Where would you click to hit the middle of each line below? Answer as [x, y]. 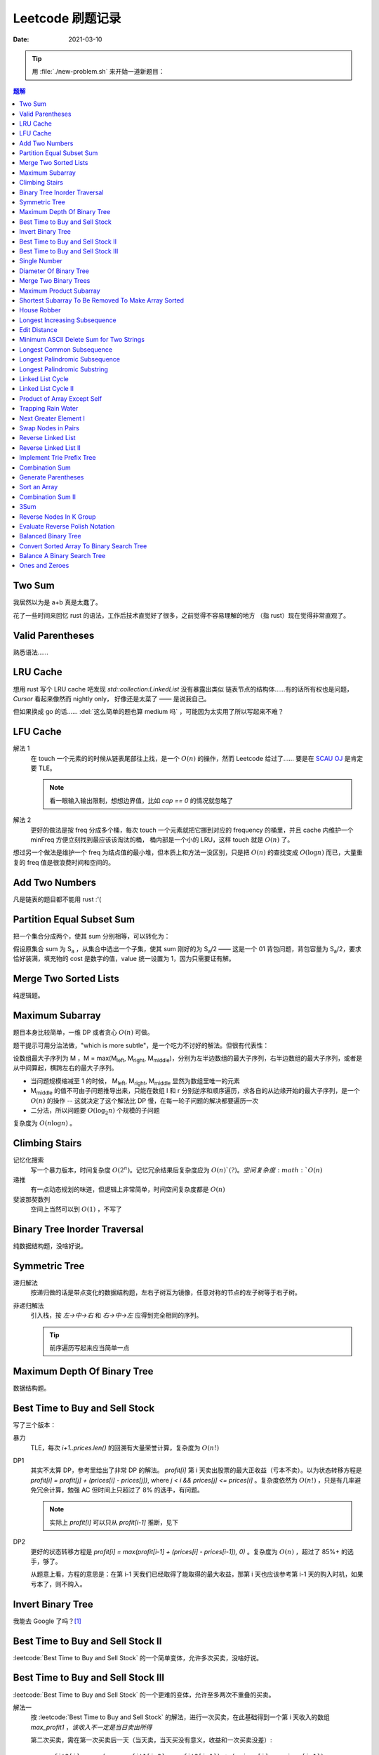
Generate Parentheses [52, 477]
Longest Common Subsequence [66, 349]
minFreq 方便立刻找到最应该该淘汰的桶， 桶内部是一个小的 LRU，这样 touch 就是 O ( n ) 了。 [162, 840]
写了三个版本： [34, 1424]
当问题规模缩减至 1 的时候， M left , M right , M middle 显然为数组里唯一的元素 [135, 1081]
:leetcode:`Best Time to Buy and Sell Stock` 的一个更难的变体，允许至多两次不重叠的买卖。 [144, 1695]
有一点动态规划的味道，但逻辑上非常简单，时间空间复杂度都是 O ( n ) [128, 1189]
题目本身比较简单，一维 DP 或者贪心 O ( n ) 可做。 [83, 1033]
